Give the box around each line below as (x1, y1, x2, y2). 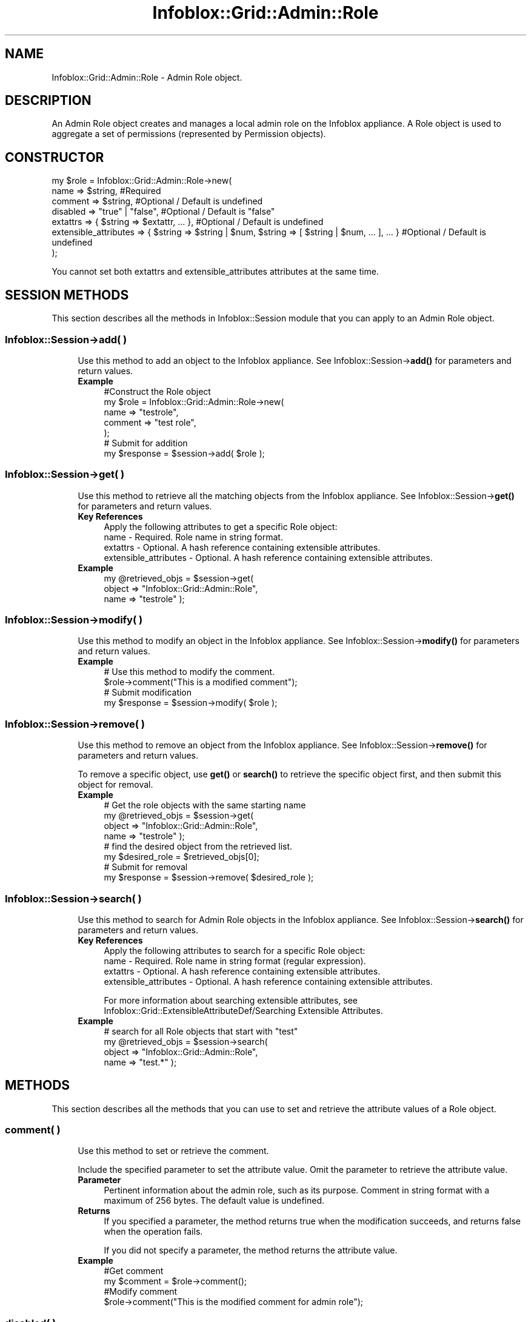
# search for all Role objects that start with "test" (104, 1025, 298, 1036)
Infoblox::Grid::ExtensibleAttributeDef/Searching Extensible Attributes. (104, 1005, 383, 1016)
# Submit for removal (104, 862, 188, 873)
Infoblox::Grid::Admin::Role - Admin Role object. (52, 72, 242, 82)
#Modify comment (104, 1286, 178, 1297)
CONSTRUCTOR (5, 149, 104, 165)
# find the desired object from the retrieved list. (104, 841, 293, 852)
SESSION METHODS (5, 287, 129, 303)
